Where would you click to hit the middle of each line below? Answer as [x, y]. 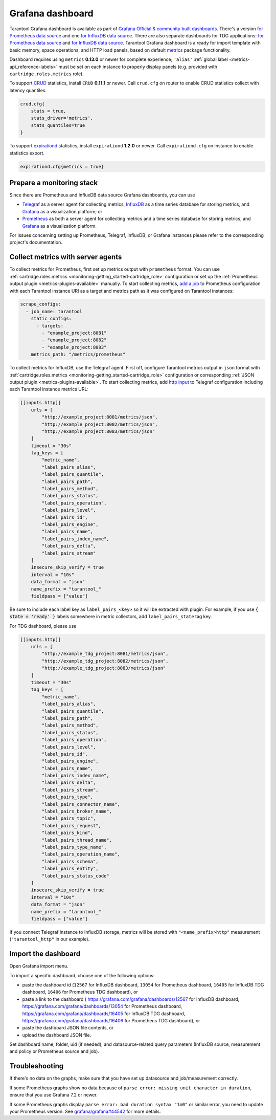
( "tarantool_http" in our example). [50, 939]
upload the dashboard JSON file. [57, 1035]
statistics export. [27, 153]
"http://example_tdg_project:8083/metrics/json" [104, 668]
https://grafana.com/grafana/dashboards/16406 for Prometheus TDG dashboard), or [111, 1020]
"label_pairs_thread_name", [77, 840]
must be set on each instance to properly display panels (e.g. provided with [138, 67]
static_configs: [51, 319]
